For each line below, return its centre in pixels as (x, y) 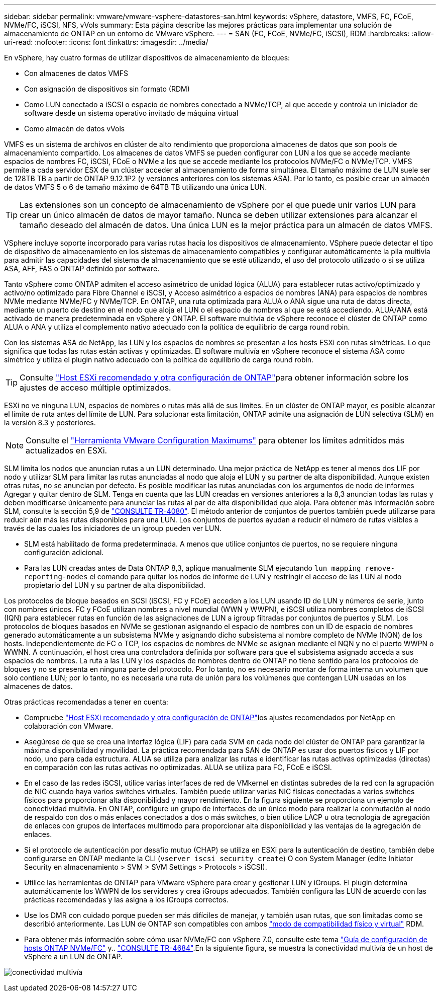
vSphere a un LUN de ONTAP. (74, 956)
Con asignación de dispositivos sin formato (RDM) (107, 89)
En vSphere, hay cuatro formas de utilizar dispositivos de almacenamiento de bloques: (147, 58)
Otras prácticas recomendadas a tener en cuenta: (86, 702)
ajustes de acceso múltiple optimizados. (95, 388)
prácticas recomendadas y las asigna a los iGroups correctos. (126, 900)
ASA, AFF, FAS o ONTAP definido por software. (82, 269)
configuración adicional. (64, 552)
